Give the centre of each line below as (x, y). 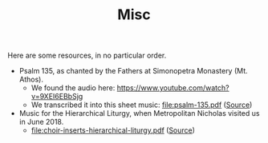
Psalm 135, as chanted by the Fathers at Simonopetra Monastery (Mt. (133, 71)
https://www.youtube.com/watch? (173, 88)
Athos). (31, 79)
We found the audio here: (73, 88)
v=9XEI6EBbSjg (57, 97)
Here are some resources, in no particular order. (87, 56)
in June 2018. (41, 122)
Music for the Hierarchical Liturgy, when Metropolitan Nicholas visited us (139, 113)
